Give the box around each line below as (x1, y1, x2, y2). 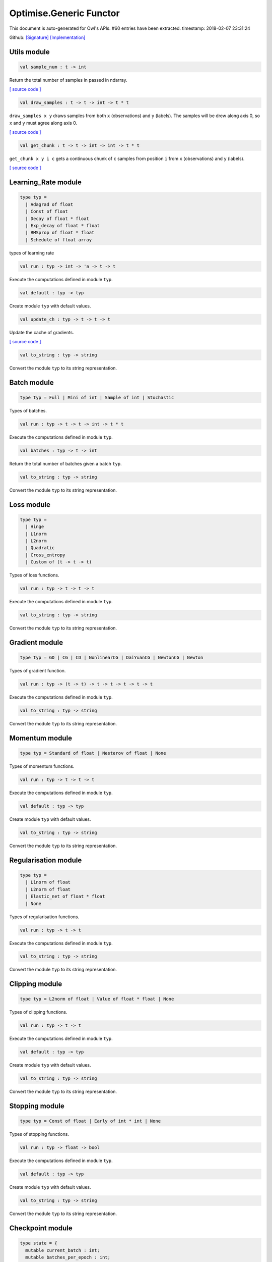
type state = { (20, 1240, 57, 1246)
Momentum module (9, 733, 73, 742)
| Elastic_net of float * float (25, 893, 105, 900)
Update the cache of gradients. (9, 329, 74, 335)
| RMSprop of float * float (25, 230, 95, 236)
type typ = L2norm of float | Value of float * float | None (20, 996, 174, 1002)
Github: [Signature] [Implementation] (9, 34, 86, 40)
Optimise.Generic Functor (9, 8, 120, 19)
